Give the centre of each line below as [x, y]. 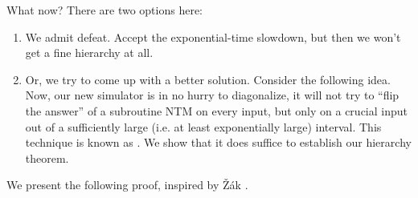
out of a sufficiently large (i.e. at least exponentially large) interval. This [203, 126]
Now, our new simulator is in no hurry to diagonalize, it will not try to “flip [212, 95]
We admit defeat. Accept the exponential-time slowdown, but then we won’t [213, 36]
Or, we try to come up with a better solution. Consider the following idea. [208, 79]
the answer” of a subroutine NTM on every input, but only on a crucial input [216, 110]
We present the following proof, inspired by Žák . [127, 185]
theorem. [47, 158]
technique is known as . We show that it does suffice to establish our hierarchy [218, 142]
